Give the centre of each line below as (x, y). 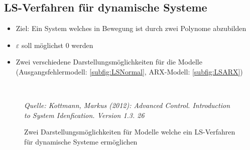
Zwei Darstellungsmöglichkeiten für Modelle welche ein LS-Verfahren (130, 132)
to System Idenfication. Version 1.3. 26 (84, 115)
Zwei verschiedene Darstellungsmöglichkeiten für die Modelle (109, 62)
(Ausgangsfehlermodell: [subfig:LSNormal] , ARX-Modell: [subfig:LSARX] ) (129, 71)
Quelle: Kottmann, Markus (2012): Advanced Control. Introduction (127, 105)
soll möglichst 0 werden (57, 45)
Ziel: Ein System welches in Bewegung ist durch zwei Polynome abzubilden (131, 28)
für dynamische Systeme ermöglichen (81, 141)
